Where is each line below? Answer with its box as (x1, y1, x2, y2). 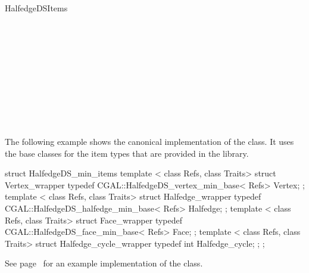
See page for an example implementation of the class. (5, 257, 203, 269)
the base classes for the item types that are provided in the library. (5, 147, 249, 159)
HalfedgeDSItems (5, 2, 68, 14)
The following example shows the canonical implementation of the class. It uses (5, 135, 294, 147)
